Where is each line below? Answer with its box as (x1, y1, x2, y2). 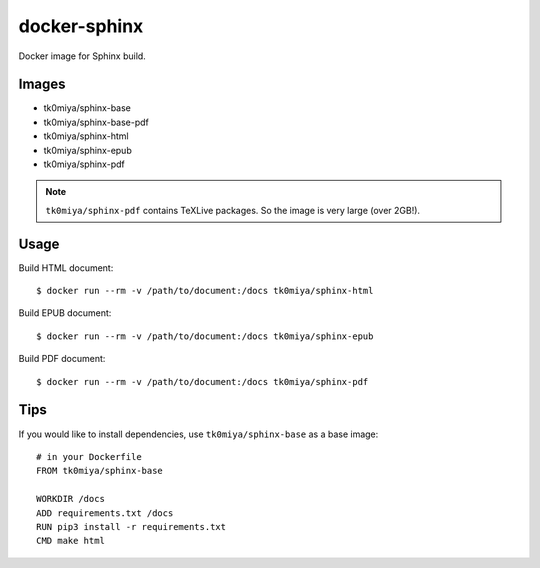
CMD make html (36, 535, 105, 547)
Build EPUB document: (18, 307, 112, 319)
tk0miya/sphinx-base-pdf (43, 116, 150, 128)
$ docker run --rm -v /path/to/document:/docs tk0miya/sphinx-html (36, 285, 374, 297)
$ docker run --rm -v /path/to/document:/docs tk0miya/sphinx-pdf (36, 376, 369, 387)
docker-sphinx (18, 15, 144, 37)
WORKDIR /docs (36, 493, 105, 505)
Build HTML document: (18, 261, 114, 274)
